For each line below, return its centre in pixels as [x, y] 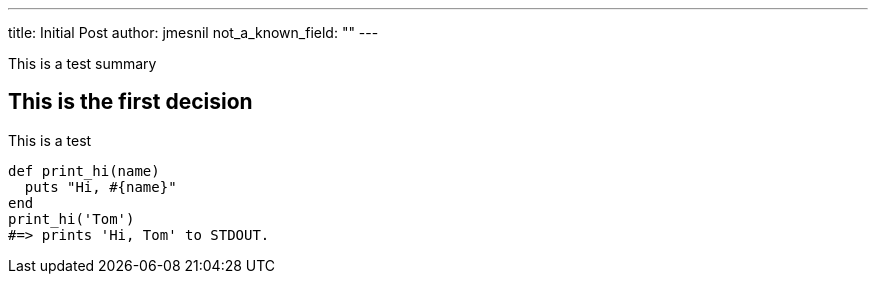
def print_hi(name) [84, 170]
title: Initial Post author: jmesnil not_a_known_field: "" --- [193, 32]
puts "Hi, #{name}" [100, 186]
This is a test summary [82, 63]
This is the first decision [130, 102]
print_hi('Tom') [71, 218]
